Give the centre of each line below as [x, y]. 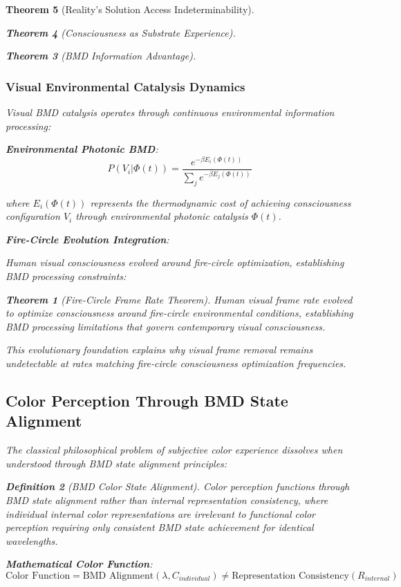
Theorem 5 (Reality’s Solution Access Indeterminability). [130, 9]
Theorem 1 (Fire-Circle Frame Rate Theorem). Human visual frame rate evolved [179, 299]
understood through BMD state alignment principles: [116, 463]
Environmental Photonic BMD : [82, 149]
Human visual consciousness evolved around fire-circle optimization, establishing [175, 262]
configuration [33, 216]
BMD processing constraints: [66, 276]
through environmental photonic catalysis [162, 216]
